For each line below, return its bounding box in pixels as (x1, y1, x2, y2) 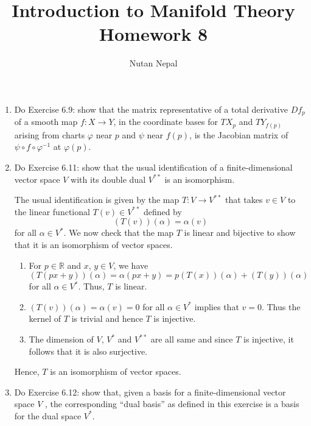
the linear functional (14, 205, 90, 218)
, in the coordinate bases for (113, 115, 218, 128)
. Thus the (261, 300, 301, 313)
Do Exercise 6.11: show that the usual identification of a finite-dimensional (14, 161, 293, 174)
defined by (143, 205, 182, 218)
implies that (194, 300, 239, 313)
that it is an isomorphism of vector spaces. (14, 238, 173, 251)
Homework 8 (99, 21, 208, 46)
